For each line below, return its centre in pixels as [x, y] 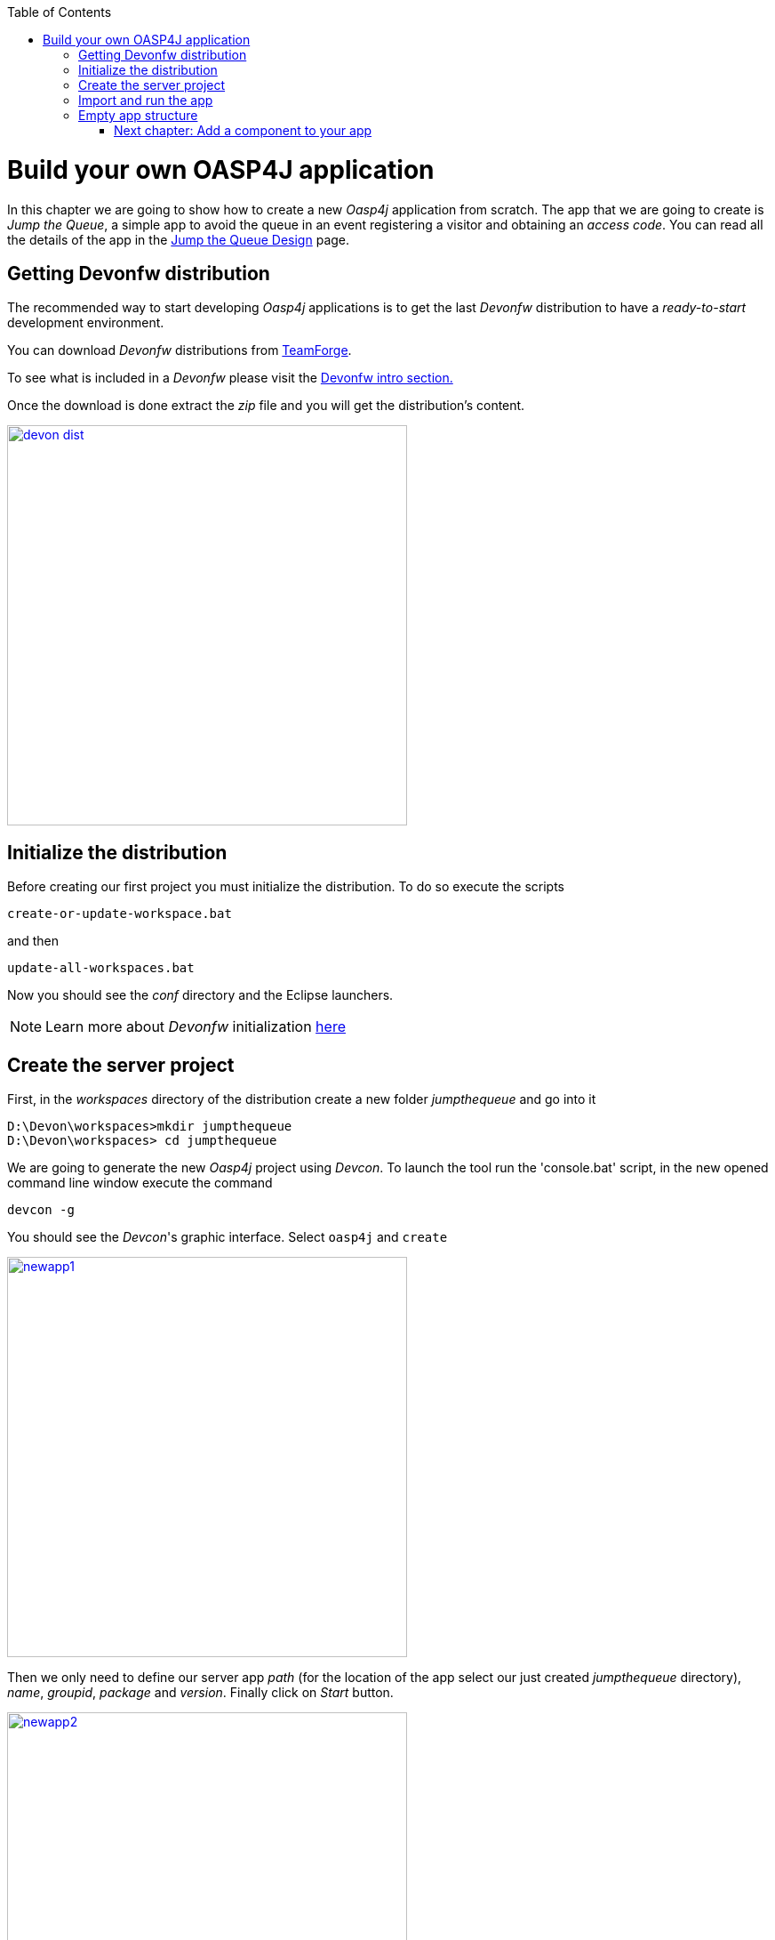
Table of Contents [60, 12]
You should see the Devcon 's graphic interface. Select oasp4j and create [228, 1237]
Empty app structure [138, 115]
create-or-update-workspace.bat [120, 914]
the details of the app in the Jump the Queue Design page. [179, 239]
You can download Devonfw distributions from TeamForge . [180, 350]
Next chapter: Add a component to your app [243, 130]
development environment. [86, 323]
